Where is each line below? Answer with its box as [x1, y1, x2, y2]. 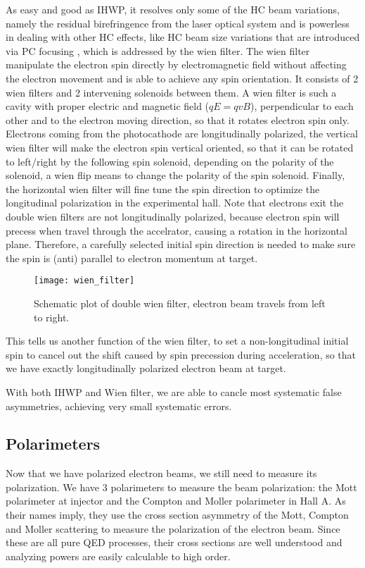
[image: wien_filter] [34, 276, 135, 286]
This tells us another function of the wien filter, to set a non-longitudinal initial [6, 333, 349, 348]
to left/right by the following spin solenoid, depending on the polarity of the [6, 154, 334, 168]
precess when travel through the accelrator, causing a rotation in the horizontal [6, 223, 347, 237]
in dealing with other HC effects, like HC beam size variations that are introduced [6, 30, 360, 44]
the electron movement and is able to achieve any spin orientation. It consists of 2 [6, 70, 359, 85]
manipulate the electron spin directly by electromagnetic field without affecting [6, 57, 347, 72]
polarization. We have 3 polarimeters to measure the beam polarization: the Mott [6, 479, 357, 494]
